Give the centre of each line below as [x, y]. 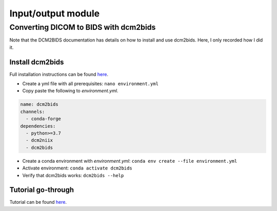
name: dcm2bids [39, 104]
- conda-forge [44, 119]
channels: [33, 111]
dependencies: [38, 126]
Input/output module [55, 13]
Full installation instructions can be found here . [59, 74]
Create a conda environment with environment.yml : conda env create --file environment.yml [130, 161]
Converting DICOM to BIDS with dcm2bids [83, 27]
